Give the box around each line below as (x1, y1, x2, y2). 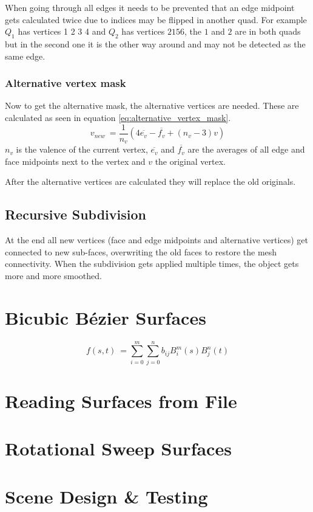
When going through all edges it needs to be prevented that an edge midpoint (5, 1, 295, 13)
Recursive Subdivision (5, 205, 146, 224)
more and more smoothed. (5, 269, 102, 282)
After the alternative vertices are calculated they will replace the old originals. (5, 175, 296, 188)
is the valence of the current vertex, (16, 143, 148, 156)
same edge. (5, 49, 45, 62)
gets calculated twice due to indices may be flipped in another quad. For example (5, 13, 307, 26)
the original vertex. (155, 154, 226, 167)
